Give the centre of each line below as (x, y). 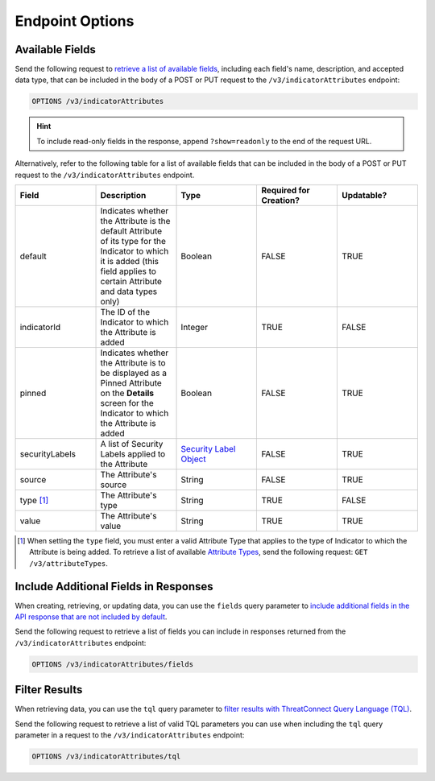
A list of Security (132, 444)
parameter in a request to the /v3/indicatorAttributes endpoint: (130, 735)
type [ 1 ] (34, 500)
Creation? (280, 200)
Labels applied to (133, 453)
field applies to (128, 271)
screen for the (127, 403)
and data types (128, 291)
